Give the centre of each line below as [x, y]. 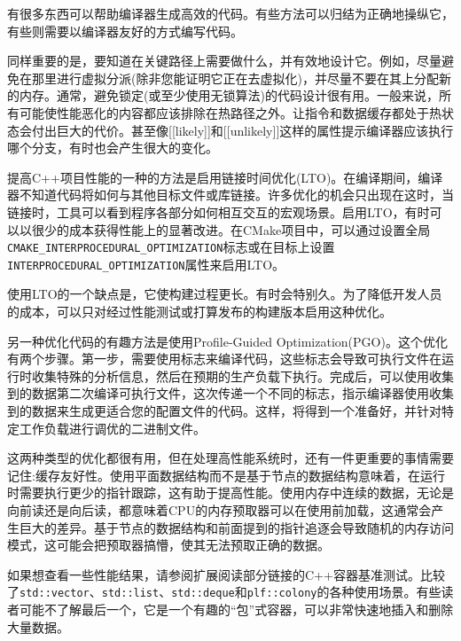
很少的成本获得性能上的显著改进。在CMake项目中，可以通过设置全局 [231, 229]
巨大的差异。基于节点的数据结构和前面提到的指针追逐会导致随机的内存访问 [236, 527]
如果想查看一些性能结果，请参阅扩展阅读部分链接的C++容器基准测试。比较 [226, 574]
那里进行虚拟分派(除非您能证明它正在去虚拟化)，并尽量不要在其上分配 [235, 78]
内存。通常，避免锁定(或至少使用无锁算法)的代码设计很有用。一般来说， [229, 95]
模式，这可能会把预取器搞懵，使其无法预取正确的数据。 [168, 545]
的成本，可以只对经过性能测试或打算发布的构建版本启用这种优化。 [199, 312]
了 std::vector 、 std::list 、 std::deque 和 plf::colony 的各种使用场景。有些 [224, 592]
